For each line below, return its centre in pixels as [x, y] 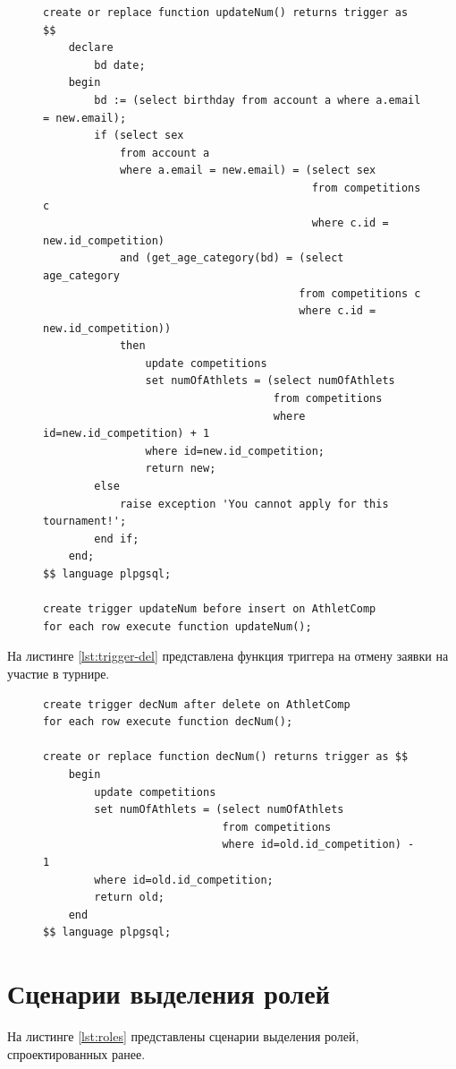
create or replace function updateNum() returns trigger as [226, 13]
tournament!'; [85, 522]
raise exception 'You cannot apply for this [254, 504]
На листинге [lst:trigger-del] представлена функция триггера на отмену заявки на [228, 656]
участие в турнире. [59, 673]
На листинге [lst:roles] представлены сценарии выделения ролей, [183, 1036]
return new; [181, 469]
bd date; [120, 65]
